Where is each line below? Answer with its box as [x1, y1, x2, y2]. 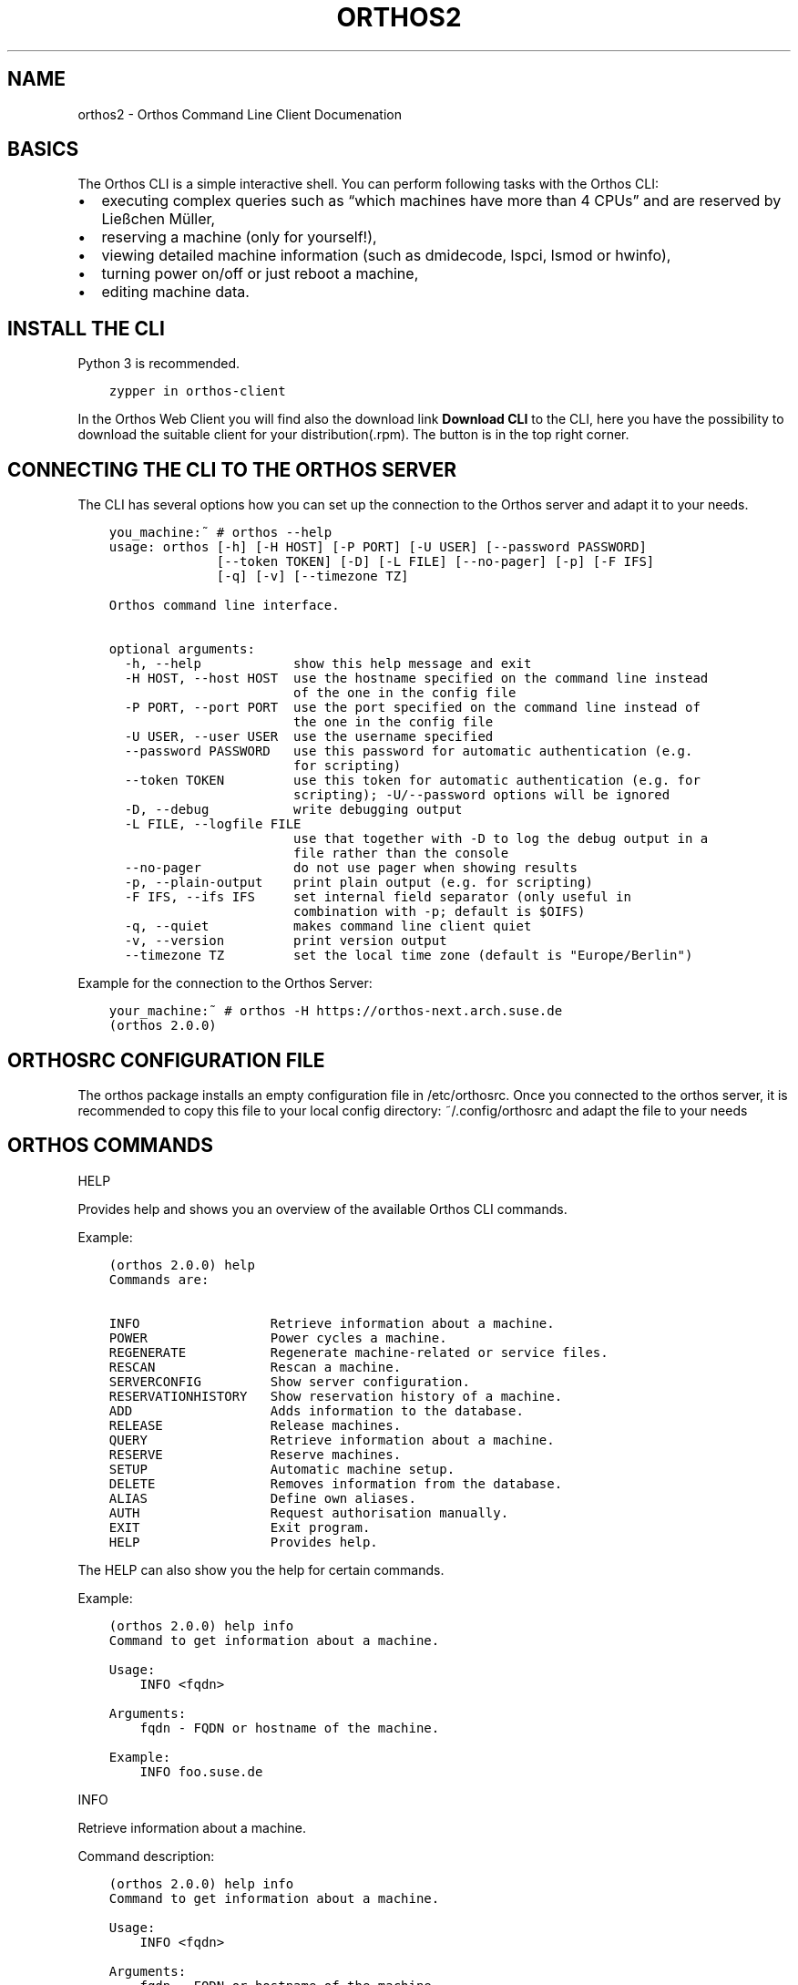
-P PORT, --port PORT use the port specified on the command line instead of [124, 700, 701, 715]
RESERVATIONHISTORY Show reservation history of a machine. [108, 1388, 563, 1404]
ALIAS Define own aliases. [108, 1490, 416, 1506]
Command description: [77, 1847, 215, 1864]
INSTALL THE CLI [7, 316, 165, 340]
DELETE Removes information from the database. [108, 1476, 563, 1491]
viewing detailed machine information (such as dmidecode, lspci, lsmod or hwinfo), [101, 246, 671, 265]
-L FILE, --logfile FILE [124, 817, 302, 832]
